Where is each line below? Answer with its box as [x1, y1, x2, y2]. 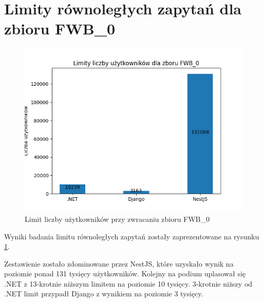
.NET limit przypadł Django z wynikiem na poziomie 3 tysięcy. [4, 288, 203, 299]
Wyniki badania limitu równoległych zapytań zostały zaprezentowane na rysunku [4, 231, 259, 241]
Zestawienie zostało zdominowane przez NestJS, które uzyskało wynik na [4, 258, 234, 269]
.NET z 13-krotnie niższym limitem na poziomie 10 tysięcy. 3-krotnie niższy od [4, 278, 253, 289]
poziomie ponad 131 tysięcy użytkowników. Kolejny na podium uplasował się [4, 268, 246, 279]
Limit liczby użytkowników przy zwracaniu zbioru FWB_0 [25, 213, 210, 224]
